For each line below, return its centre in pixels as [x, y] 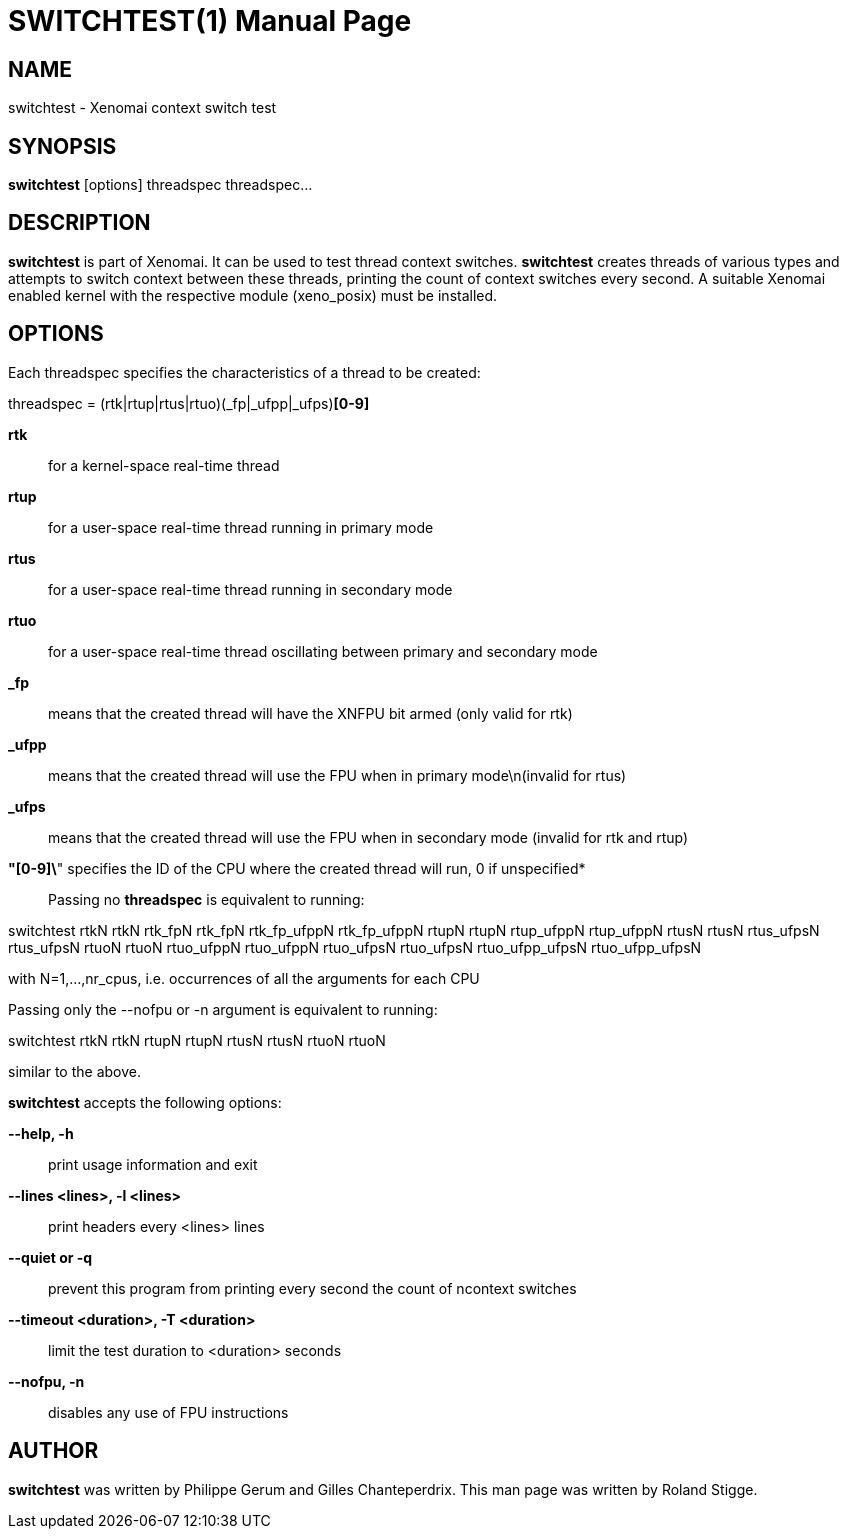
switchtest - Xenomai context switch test [142, 108]
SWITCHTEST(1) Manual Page [210, 21]
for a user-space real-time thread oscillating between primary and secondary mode [323, 651]
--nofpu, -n [46, 1381]
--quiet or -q [50, 1257]
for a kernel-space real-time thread [164, 465]
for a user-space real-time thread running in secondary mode [250, 589]
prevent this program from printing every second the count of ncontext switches [312, 1288]
